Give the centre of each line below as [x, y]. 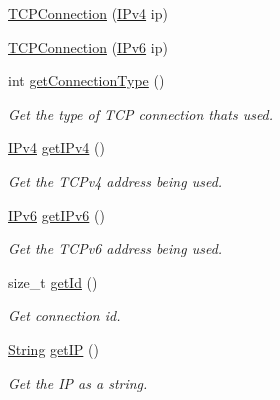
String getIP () [53, 348]
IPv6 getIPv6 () [56, 214]
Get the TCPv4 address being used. [115, 180]
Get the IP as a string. [78, 382]
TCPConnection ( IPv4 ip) [88, 13]
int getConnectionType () [86, 80]
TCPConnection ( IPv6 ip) [88, 46]
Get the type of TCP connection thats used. [141, 113]
